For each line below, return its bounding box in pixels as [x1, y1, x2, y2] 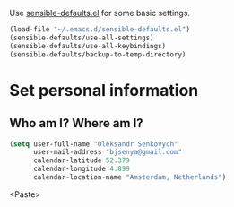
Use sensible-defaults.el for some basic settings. [9, 8, 191, 18]
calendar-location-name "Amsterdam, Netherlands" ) [32, 173, 227, 182]
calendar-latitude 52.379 [32, 156, 130, 165]
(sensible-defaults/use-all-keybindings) [9, 41, 167, 50]
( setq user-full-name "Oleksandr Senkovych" [9, 139, 178, 149]
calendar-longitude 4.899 [32, 165, 130, 174]
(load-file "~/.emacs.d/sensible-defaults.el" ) [9, 25, 191, 34]
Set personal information [9, 80, 199, 100]
